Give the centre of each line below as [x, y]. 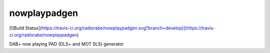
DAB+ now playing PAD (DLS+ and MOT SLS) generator [66, 44]
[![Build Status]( [25, 28]
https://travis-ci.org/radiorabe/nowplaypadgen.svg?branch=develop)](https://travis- [128, 28]
